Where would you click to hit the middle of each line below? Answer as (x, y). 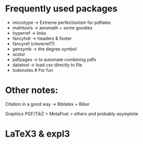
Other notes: (32, 90)
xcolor (19, 54)
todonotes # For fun (33, 70)
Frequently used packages (61, 9)
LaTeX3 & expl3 (38, 134)
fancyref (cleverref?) (33, 43)
